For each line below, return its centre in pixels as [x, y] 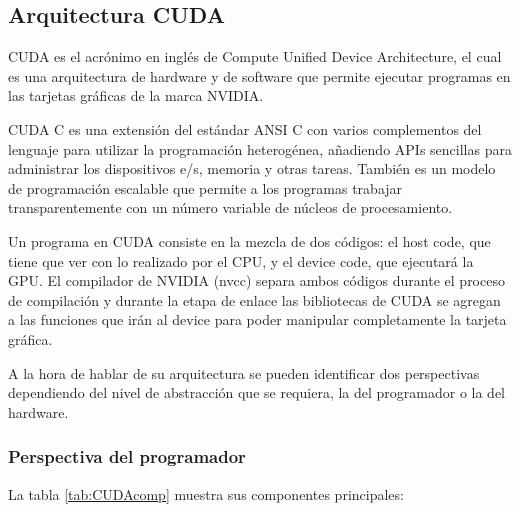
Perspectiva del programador [127, 456]
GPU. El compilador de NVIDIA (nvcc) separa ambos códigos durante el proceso [256, 280]
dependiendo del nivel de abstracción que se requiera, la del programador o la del [257, 392]
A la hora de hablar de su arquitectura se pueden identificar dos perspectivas [244, 372]
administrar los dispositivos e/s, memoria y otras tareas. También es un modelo [252, 168]
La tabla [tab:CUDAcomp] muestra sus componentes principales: [206, 493]
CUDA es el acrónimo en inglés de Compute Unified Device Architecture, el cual [255, 56]
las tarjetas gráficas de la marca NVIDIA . [136, 95]
